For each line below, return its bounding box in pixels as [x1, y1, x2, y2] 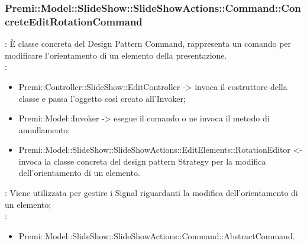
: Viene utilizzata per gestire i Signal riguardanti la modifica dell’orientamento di [5, 187, 298, 199]
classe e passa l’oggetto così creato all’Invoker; [18, 92, 186, 104]
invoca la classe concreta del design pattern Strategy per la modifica [18, 155, 266, 167]
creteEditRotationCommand [5, 14, 143, 28]
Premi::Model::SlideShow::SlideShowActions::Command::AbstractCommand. [18, 229, 295, 242]
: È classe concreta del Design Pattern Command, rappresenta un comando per [5, 37, 292, 50]
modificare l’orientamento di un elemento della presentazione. [5, 49, 227, 61]
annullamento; [18, 123, 70, 136]
